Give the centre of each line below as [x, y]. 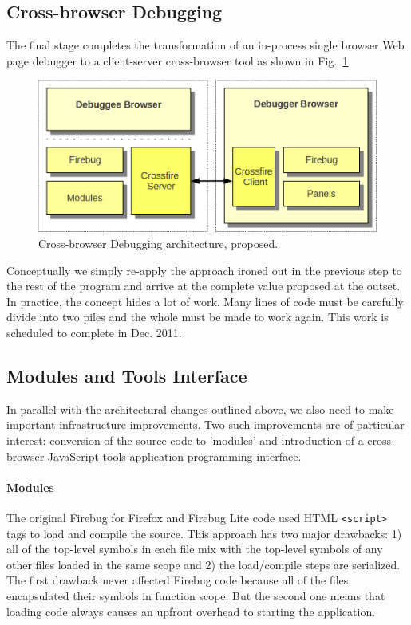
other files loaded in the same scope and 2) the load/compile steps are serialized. [204, 564]
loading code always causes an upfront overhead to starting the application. [191, 611]
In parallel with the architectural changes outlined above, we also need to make [200, 409]
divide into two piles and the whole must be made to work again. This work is [198, 317]
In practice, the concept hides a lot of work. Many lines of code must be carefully [205, 301]
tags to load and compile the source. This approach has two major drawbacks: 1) [204, 533]
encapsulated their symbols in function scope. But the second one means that [196, 595]
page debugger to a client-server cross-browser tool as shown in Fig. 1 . [179, 60]
